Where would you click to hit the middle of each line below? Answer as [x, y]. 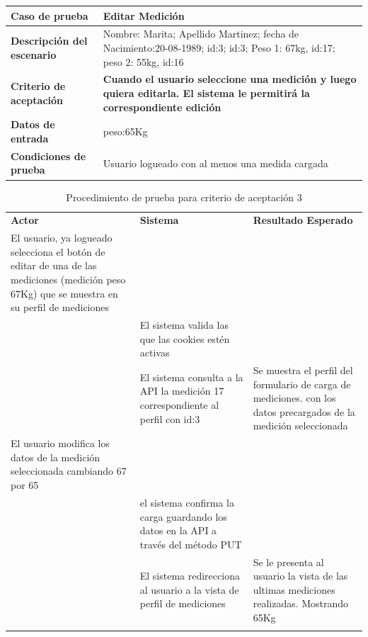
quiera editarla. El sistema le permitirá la [206, 92]
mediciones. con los [294, 398]
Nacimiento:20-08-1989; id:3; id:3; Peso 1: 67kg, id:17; [219, 47]
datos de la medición [56, 457]
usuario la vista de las [300, 576]
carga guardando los [183, 516]
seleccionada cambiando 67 [69, 471]
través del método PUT [191, 544]
